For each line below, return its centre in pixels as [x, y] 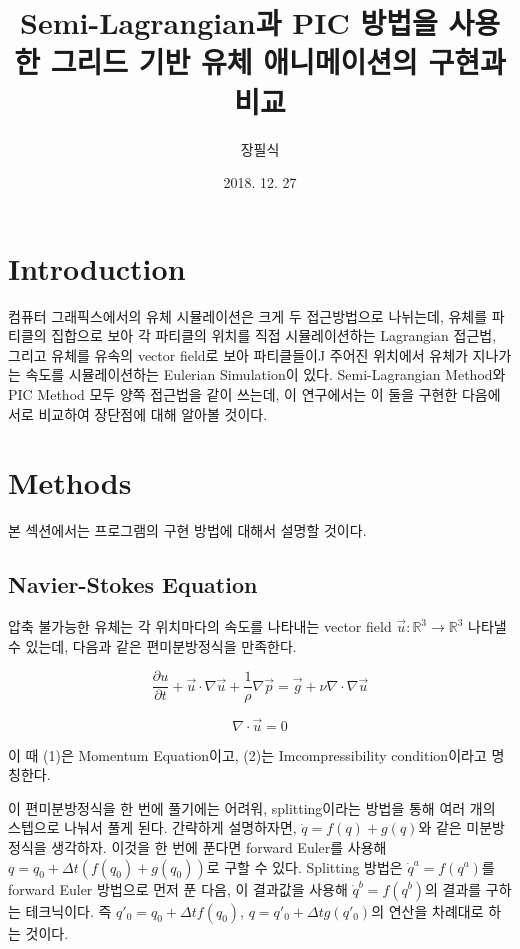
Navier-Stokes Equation [133, 584]
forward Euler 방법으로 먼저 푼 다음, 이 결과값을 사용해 [178, 888]
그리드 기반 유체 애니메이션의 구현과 [278, 61]
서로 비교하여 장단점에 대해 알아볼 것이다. [138, 413]
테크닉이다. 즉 [68, 910]
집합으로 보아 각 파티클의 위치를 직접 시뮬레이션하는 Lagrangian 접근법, [274, 335]
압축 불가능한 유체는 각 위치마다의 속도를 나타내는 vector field [200, 626]
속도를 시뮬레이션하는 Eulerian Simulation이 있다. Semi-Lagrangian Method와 [265, 374]
